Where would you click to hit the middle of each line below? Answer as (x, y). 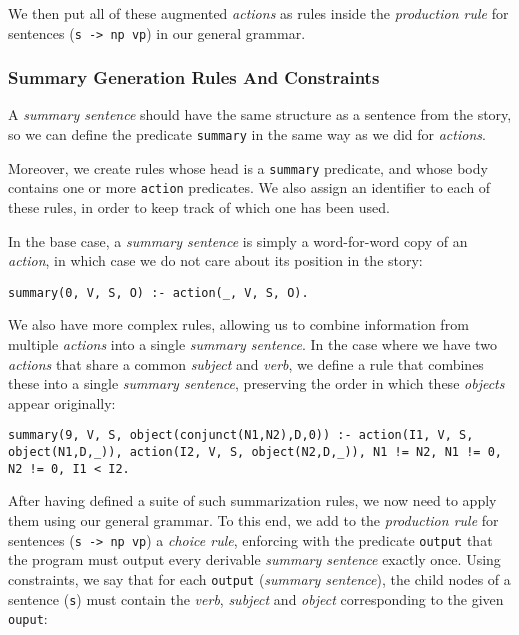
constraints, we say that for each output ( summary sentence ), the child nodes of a (259, 578)
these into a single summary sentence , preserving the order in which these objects (256, 383)
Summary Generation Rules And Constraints (194, 77)
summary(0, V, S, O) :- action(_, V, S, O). (158, 292)
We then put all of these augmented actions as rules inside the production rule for (258, 13)
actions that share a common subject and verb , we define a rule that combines (246, 363)
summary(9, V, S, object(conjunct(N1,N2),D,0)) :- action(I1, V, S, (241, 435)
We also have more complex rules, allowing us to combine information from (238, 324)
